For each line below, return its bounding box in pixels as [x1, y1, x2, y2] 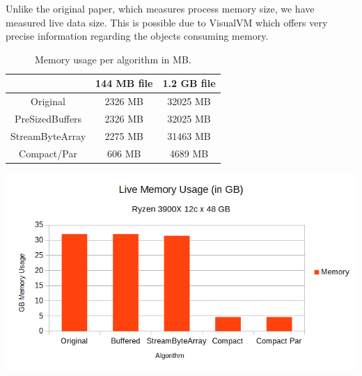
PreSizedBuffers [14, 111, 82, 126]
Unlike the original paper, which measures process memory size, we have [6, 1, 315, 15]
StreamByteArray [10, 128, 86, 143]
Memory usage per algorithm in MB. [34, 52, 191, 66]
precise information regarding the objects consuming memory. [6, 29, 269, 43]
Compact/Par [19, 146, 77, 160]
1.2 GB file [162, 76, 216, 91]
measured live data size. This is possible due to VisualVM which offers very [6, 15, 328, 29]
